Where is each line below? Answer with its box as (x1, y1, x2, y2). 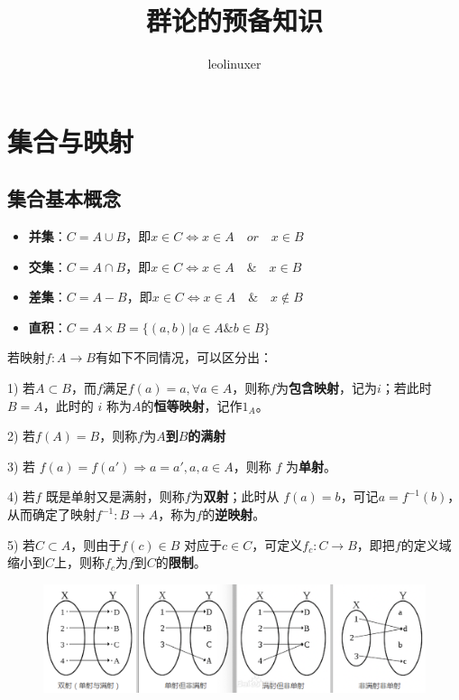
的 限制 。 (155, 553, 207, 572)
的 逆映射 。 (202, 505, 266, 524)
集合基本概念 (7, 184, 121, 212)
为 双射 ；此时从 (190, 487, 280, 506)
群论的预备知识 (145, 2, 323, 39)
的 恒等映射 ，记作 (141, 396, 243, 415)
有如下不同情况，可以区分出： (95, 348, 272, 367)
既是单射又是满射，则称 (45, 487, 185, 506)
